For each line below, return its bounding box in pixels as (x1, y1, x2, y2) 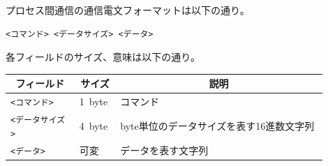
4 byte (79, 118, 108, 133)
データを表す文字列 (120, 142, 209, 157)
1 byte (79, 94, 108, 109)
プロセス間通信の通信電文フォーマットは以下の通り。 (6, 3, 250, 17)
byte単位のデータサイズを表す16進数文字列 (120, 118, 315, 133)
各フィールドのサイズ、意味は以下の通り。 (6, 50, 201, 64)
